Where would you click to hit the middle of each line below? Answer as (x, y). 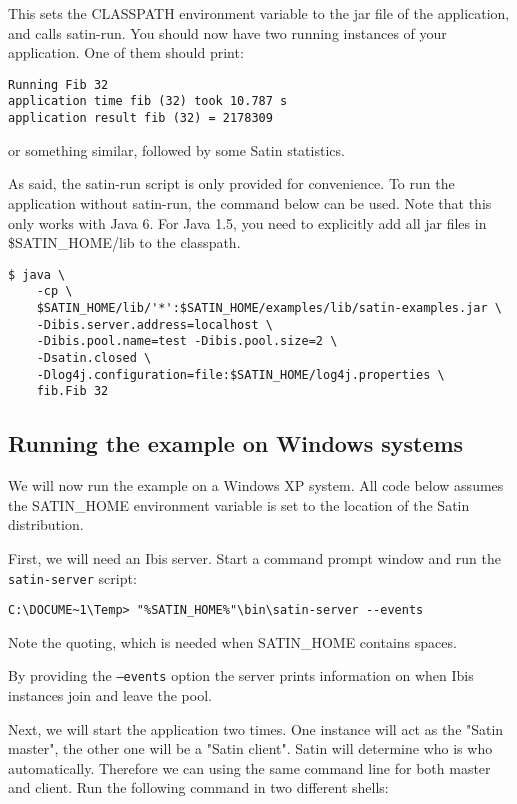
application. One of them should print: (126, 52)
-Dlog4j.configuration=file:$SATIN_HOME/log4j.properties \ (240, 374)
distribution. (46, 524)
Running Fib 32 (58, 84)
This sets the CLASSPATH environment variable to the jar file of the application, (259, 13)
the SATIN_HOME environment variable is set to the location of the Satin (239, 504)
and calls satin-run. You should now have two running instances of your (227, 32)
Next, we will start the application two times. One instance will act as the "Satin (256, 728)
